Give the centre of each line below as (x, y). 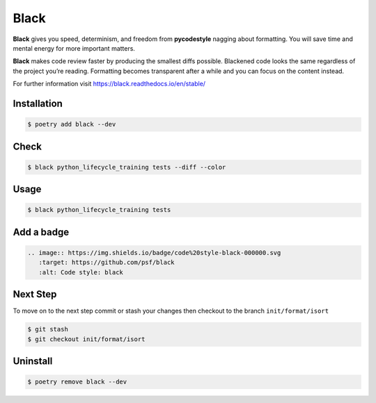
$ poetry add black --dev (72, 124)
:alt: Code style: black (81, 272)
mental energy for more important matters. (74, 48)
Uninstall (33, 361)
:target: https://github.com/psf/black (107, 263)
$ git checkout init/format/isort (86, 339)
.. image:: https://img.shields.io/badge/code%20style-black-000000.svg (154, 253)
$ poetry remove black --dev (77, 382)
